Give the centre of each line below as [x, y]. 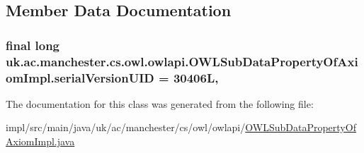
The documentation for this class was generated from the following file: [160, 103]
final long [33, 45]
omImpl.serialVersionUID [80, 77]
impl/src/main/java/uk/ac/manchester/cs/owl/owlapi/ [126, 127]
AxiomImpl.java [40, 141]
